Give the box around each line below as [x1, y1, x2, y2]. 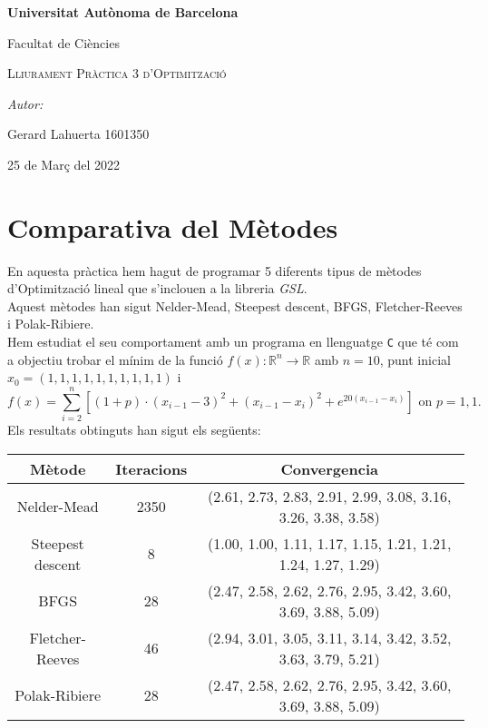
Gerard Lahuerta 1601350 [7, 124, 150, 143]
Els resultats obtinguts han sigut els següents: [7, 420, 261, 439]
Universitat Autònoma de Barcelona [7, 3, 239, 21]
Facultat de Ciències [7, 33, 120, 52]
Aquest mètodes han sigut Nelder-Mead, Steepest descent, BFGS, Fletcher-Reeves [7, 296, 463, 315]
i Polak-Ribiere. [7, 314, 94, 333]
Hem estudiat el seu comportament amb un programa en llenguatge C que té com [7, 332, 459, 351]
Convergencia [280, 457, 378, 479]
